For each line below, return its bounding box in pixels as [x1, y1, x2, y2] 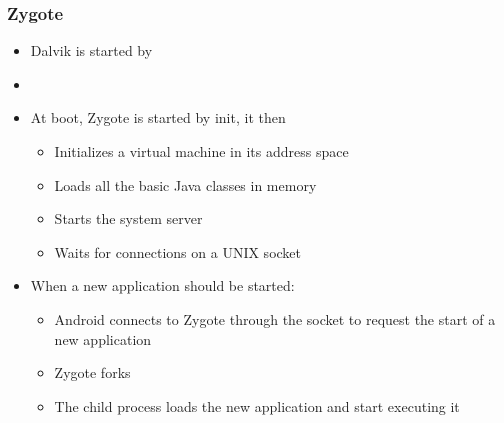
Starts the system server [54, 208, 203, 229]
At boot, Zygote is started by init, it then [30, 107, 286, 128]
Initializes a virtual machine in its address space [54, 141, 349, 161]
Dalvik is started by [30, 40, 153, 61]
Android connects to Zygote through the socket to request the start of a [54, 308, 496, 329]
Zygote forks [54, 362, 131, 383]
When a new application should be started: [30, 275, 295, 296]
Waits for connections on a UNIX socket [54, 241, 302, 262]
